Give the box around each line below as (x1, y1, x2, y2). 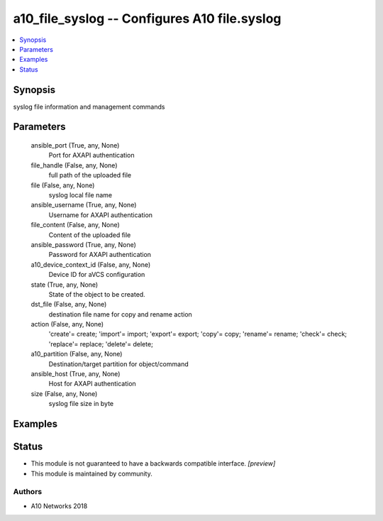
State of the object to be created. (48, 290, 145, 298)
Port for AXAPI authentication (48, 151, 135, 160)
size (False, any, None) (30, 389, 98, 397)
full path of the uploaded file (48, 171, 132, 180)
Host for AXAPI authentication (48, 380, 136, 388)
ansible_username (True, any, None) (30, 201, 137, 209)
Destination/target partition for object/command (48, 359, 189, 368)
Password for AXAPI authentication (48, 251, 152, 259)
